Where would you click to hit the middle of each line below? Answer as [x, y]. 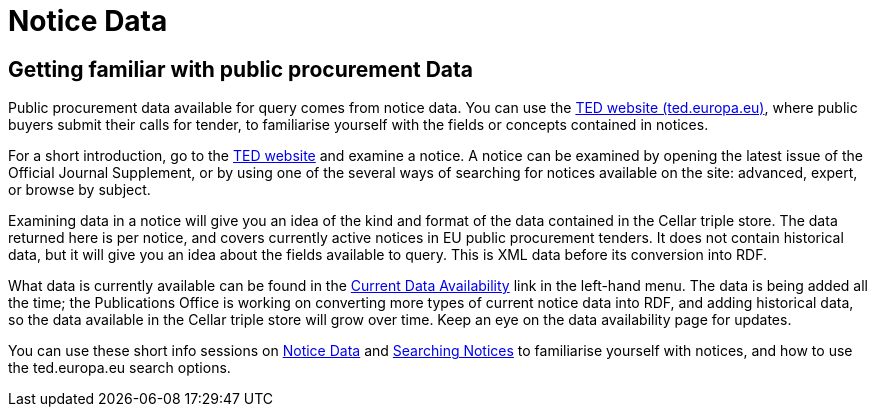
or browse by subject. [79, 190]
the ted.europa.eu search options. [119, 368]
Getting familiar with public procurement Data [241, 69]
